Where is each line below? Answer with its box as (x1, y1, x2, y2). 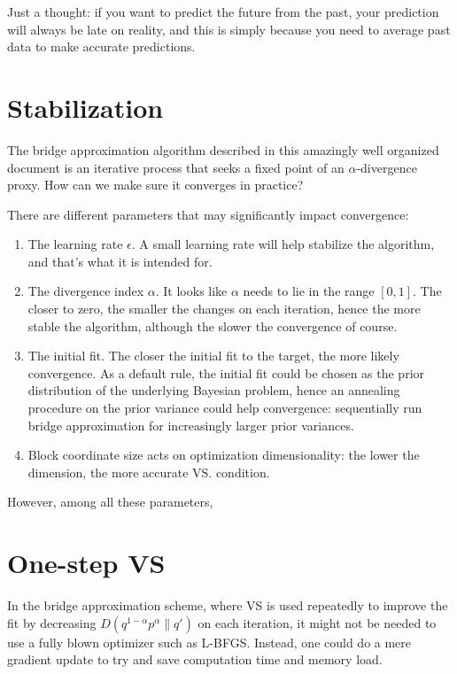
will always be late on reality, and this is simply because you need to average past (7, 19, 451, 38)
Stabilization (7, 89, 164, 125)
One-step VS (7, 545, 166, 581)
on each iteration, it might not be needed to (198, 613, 437, 631)
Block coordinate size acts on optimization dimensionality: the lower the (27, 445, 420, 464)
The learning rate (27, 235, 123, 253)
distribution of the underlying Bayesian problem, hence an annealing (27, 381, 400, 399)
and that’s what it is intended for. (27, 252, 213, 270)
